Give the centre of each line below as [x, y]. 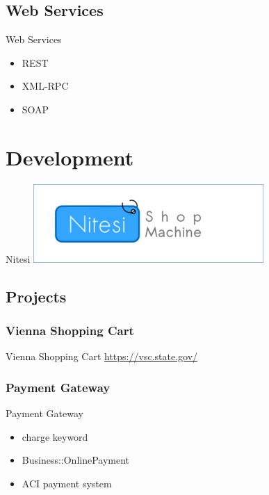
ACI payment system [67, 483]
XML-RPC [45, 86]
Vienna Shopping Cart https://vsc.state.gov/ [102, 356]
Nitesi [18, 258]
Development [70, 157]
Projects [36, 296]
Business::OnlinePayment [76, 460]
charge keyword [55, 436]
